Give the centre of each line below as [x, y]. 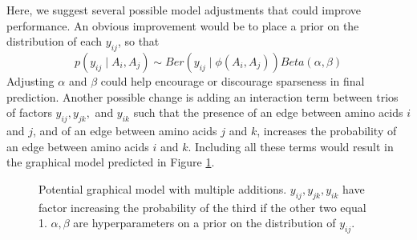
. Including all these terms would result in [291, 146]
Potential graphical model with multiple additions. [163, 188]
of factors [29, 112]
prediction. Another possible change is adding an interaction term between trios [202, 96]
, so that [138, 41]
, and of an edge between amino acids [125, 130]
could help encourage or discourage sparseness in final [233, 80]
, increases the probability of [327, 130]
